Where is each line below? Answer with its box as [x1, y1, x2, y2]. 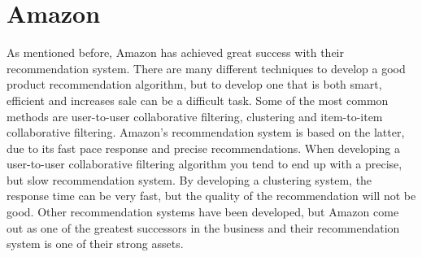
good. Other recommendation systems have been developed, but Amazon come [7, 203, 399, 220]
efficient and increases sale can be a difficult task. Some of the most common [7, 91, 389, 108]
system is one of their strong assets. [7, 235, 184, 252]
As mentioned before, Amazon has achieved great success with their [7, 44, 345, 61]
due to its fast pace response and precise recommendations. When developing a [7, 139, 400, 156]
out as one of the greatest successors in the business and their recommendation [7, 219, 400, 236]
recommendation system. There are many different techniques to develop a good [7, 59, 406, 76]
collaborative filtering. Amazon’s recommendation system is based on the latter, [7, 124, 405, 141]
